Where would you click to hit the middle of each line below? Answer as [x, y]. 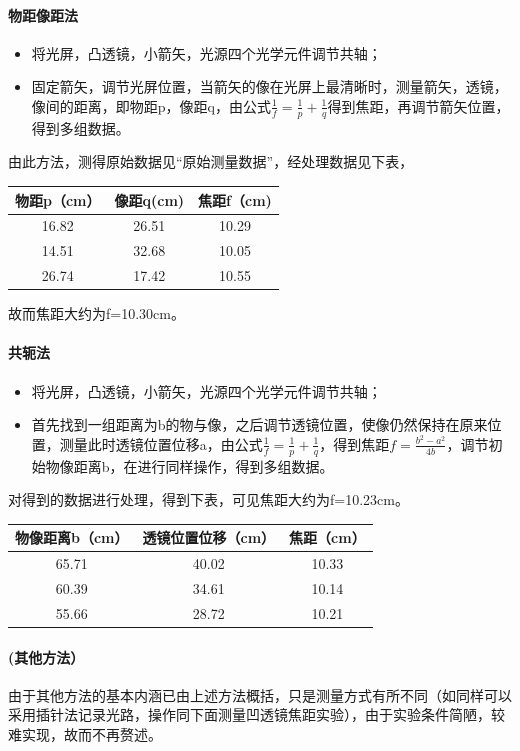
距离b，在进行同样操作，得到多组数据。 [203, 465]
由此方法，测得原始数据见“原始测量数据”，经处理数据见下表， [211, 161]
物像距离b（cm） [72, 537]
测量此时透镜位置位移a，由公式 [161, 443]
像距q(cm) [149, 199]
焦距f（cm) [235, 199]
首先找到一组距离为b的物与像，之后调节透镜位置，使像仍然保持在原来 [259, 424]
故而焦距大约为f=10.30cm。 [96, 313]
